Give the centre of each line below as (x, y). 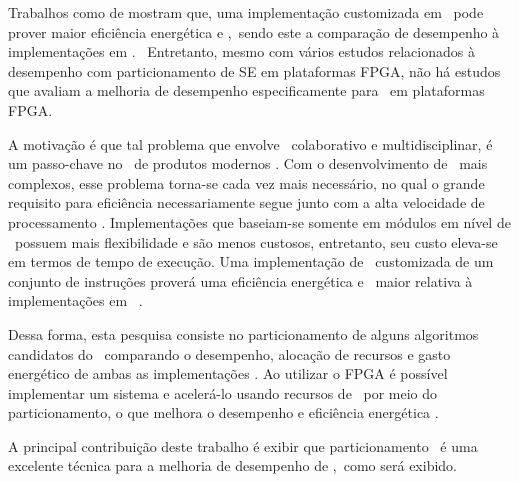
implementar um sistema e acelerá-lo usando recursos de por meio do (223, 392)
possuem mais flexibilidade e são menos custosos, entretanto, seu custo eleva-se (256, 241)
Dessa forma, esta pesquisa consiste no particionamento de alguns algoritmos (243, 333)
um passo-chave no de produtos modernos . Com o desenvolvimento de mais (248, 163)
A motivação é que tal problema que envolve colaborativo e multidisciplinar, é (250, 143)
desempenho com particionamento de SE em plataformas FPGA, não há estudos (254, 70)
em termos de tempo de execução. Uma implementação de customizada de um (251, 261)
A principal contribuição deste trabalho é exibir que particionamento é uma (243, 445)
